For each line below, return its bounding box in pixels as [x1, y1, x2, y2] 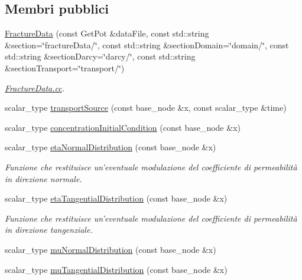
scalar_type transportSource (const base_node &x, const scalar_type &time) [5, 101, 287, 114]
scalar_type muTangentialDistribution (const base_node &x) [5, 263, 228, 275]
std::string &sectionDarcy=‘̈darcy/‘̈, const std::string [5, 50, 196, 62]
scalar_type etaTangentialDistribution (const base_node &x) [5, 192, 228, 205]
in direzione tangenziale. [5, 223, 93, 236]
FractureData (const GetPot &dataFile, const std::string [5, 27, 209, 39]
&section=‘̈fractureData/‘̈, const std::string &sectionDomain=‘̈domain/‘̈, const [5, 38, 289, 51]
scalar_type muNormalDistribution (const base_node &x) [5, 243, 216, 255]
